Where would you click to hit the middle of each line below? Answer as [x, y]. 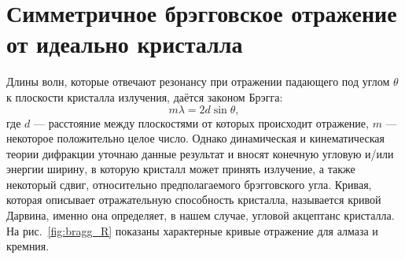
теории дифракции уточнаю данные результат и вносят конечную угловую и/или [200, 153]
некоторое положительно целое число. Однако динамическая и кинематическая [195, 138]
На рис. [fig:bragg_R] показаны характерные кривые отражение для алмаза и [192, 230]
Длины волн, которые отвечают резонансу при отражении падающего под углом [198, 81]
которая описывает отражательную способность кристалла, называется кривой [194, 200]
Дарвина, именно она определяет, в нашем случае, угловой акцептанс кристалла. [201, 215]
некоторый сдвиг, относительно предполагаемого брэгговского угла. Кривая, [189, 184]
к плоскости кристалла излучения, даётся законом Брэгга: [145, 96]
